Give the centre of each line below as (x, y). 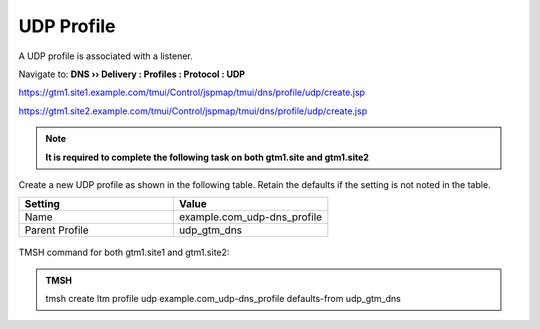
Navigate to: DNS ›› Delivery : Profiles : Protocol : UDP (131, 74)
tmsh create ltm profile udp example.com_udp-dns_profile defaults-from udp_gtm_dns (223, 299)
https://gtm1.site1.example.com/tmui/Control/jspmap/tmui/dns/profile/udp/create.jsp (191, 92)
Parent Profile (56, 230)
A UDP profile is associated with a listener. (106, 56)
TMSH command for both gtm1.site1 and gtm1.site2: (124, 252)
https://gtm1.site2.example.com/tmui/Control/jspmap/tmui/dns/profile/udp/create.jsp (193, 111)
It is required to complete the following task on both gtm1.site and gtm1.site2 (207, 157)
